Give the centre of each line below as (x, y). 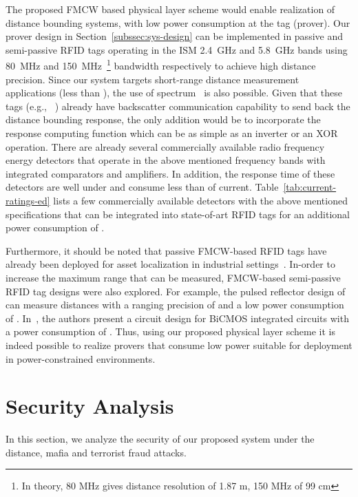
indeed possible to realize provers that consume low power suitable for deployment (179, 345)
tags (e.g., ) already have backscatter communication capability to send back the (178, 106)
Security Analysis (90, 406)
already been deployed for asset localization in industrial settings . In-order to (170, 264)
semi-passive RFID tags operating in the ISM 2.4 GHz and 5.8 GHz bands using (177, 49)
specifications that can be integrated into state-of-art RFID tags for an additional (178, 214)
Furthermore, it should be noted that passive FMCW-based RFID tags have (166, 250)
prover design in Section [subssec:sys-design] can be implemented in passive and (174, 36)
